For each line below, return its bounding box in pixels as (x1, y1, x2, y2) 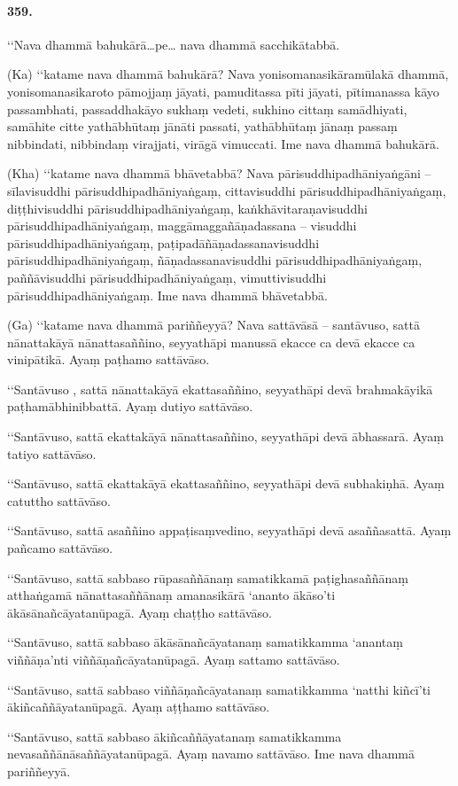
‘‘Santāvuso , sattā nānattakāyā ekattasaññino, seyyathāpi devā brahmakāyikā (7, 379, 433, 398)
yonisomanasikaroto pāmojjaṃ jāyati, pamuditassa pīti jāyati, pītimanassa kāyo (7, 82, 439, 100)
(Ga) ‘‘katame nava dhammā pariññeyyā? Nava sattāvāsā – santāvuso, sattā (7, 315, 420, 334)
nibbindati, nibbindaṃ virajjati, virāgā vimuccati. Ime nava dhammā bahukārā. (7, 134, 439, 152)
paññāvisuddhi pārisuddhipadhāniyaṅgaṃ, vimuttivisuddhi (7, 268, 327, 286)
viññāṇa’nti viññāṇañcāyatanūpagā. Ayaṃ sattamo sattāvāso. (7, 650, 340, 669)
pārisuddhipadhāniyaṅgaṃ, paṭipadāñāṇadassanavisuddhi (7, 233, 320, 252)
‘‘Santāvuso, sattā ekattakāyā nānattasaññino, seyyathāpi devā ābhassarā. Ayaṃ (7, 427, 444, 446)
